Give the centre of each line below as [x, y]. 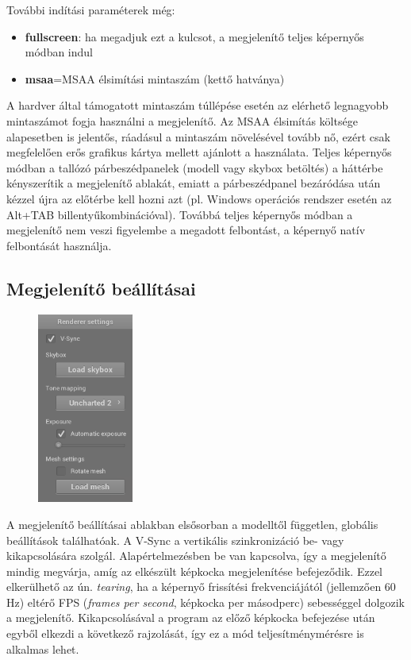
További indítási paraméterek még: [91, 10]
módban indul [59, 52]
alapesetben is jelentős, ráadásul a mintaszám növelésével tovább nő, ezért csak [198, 136]
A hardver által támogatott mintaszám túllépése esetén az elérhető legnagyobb [198, 105]
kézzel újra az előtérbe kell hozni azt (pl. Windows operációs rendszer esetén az [199, 198]
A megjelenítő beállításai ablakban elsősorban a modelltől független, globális [192, 524]
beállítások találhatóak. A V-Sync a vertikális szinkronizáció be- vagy [175, 540]
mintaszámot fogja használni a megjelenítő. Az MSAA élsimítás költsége [182, 120]
